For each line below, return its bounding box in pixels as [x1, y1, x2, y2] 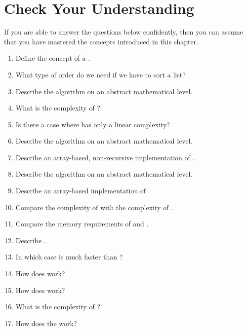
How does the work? [15, 318, 77, 328]
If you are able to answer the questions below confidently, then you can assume [4, 27, 243, 37]
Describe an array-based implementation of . [15, 185, 150, 196]
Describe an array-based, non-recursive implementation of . [15, 152, 195, 162]
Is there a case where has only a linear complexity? [15, 119, 170, 129]
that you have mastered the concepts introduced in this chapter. [4, 36, 199, 46]
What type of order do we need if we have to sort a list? [15, 69, 186, 79]
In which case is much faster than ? [15, 252, 123, 262]
